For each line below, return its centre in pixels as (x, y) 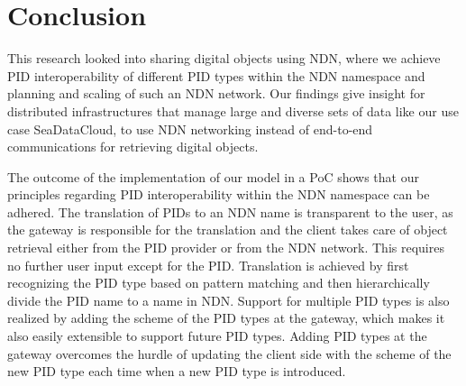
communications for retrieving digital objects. (133, 147)
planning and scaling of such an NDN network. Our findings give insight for (216, 93)
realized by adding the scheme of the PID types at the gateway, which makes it (226, 318)
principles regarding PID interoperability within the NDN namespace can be (219, 194)
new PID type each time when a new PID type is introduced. (177, 371)
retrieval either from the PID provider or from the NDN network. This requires (226, 248)
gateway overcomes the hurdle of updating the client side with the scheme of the (229, 353)
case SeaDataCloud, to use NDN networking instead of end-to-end (190, 129)
